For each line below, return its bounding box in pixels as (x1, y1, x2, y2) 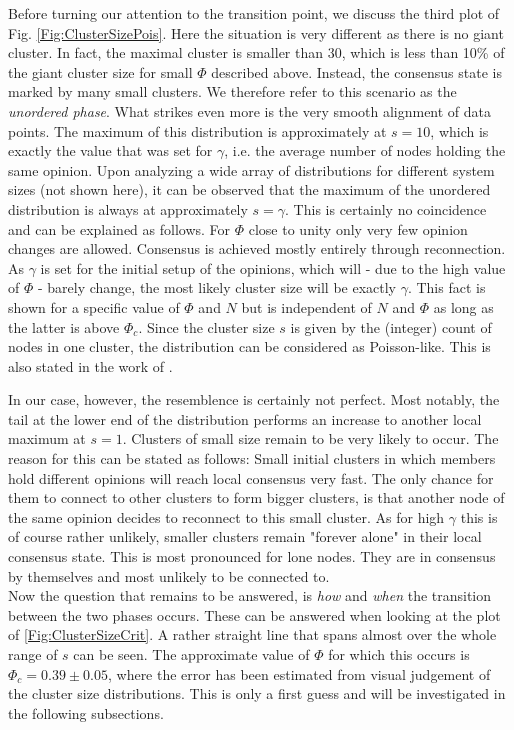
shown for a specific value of (8, 296, 180, 317)
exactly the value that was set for (8, 140, 213, 161)
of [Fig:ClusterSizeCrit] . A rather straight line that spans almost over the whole (8, 624, 497, 645)
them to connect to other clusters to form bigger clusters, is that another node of (8, 487, 505, 508)
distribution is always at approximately (8, 198, 248, 219)
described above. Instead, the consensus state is (211, 61, 502, 82)
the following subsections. (8, 702, 164, 723)
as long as (433, 296, 494, 317)
